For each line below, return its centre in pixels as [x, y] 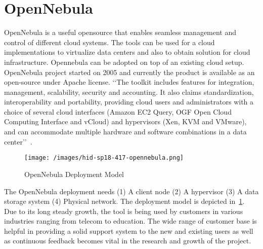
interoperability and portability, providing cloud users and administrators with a [129, 102]
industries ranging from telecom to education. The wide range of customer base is [130, 221]
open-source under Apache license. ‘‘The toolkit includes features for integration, [129, 82]
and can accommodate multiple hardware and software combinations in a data [125, 132]
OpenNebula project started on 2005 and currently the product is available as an [129, 72]
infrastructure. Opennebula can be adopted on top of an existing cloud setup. [124, 62]
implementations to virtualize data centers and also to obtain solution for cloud [127, 52]
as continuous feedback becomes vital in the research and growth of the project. [128, 241]
